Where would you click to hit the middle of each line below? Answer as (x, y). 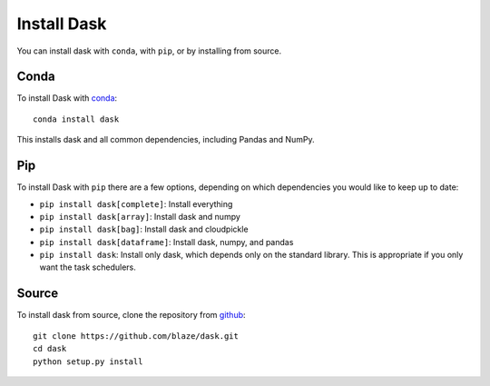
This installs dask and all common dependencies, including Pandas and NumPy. (166, 140)
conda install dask (76, 119)
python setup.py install (88, 361)
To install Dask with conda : (67, 98)
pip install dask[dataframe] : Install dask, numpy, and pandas (167, 242)
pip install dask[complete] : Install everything (136, 203)
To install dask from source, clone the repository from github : (131, 315)
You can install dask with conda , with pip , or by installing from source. (149, 51)
